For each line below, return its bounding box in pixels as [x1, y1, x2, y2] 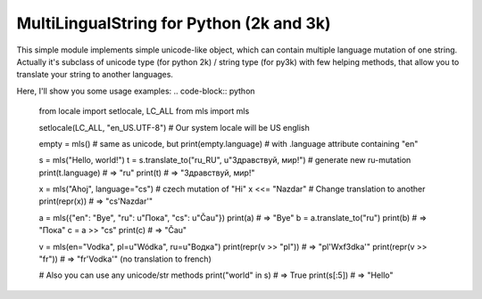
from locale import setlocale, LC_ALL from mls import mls [38, 106, 250, 117]
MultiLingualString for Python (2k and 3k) [16, 13, 331, 33]
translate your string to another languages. [16, 69, 174, 80]
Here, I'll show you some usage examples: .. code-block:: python [16, 85, 255, 96]
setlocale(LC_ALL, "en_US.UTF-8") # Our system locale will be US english [38, 122, 310, 133]
